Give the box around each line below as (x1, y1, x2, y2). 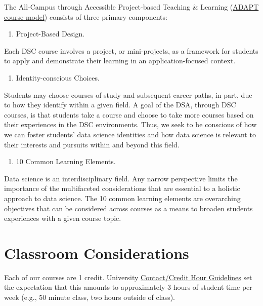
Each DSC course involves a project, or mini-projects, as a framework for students (4, 45, 258, 56)
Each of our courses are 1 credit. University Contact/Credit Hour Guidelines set (4, 272, 252, 282)
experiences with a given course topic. (4, 213, 121, 223)
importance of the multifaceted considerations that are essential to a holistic (4, 183, 240, 194)
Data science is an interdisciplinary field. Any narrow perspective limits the (4, 173, 238, 183)
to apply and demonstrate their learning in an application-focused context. (4, 55, 236, 66)
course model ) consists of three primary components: (4, 11, 167, 22)
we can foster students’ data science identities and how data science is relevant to (4, 129, 256, 139)
